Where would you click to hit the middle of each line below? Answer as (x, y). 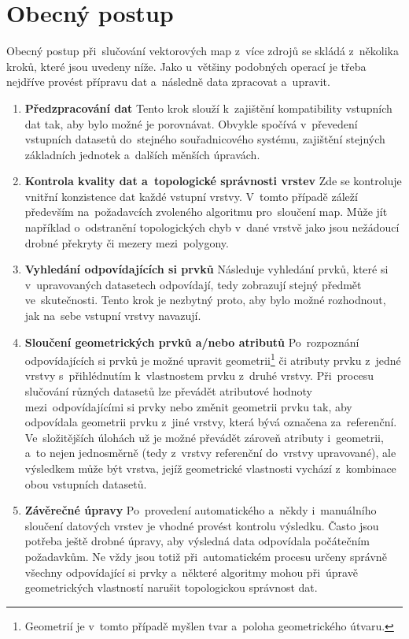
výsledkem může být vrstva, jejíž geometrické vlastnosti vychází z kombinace (210, 468)
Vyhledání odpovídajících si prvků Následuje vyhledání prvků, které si (206, 269)
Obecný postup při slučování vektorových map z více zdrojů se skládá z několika (203, 51)
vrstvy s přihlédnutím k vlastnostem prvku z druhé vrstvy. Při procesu (199, 375)
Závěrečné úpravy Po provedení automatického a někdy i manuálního (201, 510)
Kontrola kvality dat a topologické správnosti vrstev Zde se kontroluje (213, 181)
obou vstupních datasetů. (86, 483)
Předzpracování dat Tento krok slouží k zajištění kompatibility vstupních (208, 108)
